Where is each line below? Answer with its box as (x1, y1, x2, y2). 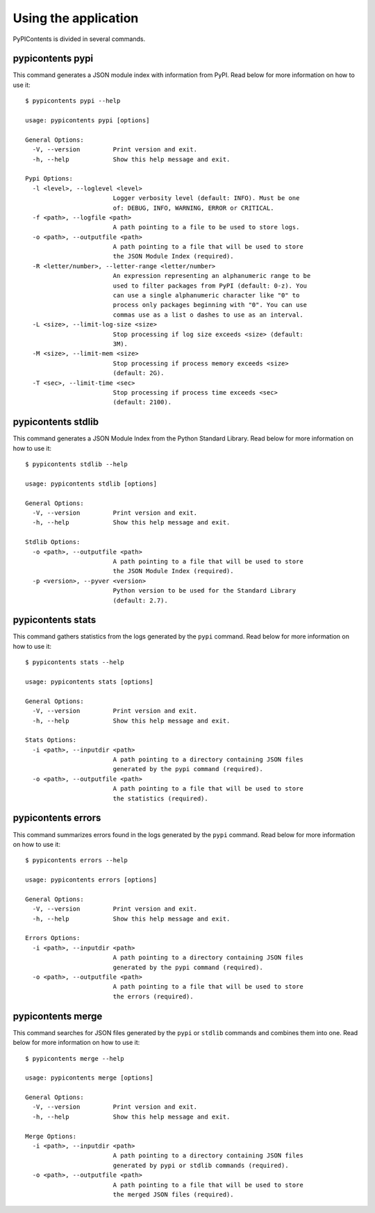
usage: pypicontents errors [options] (25, 876, 158, 884)
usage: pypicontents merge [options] (25, 1074, 154, 1082)
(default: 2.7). (112, 596, 168, 604)
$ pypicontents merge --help (25, 1055, 124, 1062)
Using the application (12, 10, 139, 26)
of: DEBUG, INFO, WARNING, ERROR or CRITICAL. (112, 204, 274, 212)
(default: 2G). (112, 369, 165, 377)
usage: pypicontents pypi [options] (25, 117, 150, 124)
